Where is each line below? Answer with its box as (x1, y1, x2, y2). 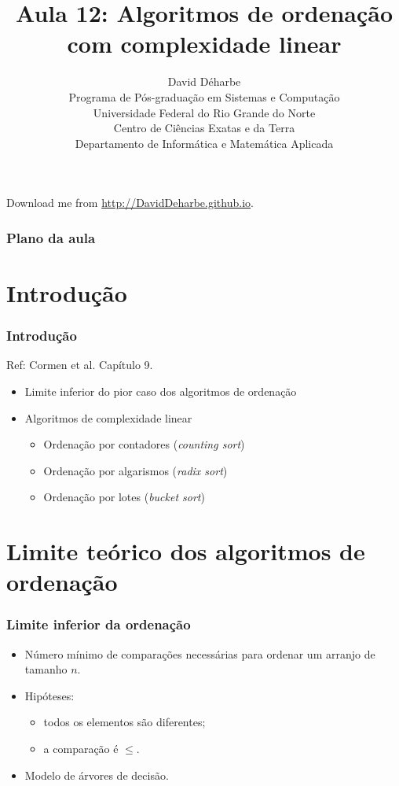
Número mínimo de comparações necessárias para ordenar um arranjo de (24, 645, 375, 662)
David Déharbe (167, 73, 241, 90)
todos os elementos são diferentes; (43, 714, 206, 730)
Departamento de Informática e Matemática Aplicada (75, 135, 334, 151)
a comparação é (43, 740, 119, 757)
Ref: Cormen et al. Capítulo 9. (6, 356, 153, 373)
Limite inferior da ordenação (6, 614, 191, 634)
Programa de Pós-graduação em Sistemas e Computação (68, 88, 340, 105)
